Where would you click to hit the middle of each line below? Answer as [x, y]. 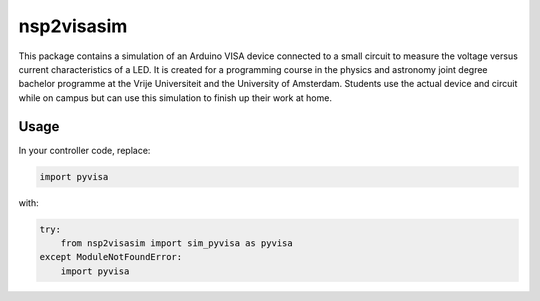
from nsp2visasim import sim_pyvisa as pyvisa [177, 243]
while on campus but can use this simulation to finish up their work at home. [175, 97]
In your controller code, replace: [84, 150]
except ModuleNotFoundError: [111, 257]
